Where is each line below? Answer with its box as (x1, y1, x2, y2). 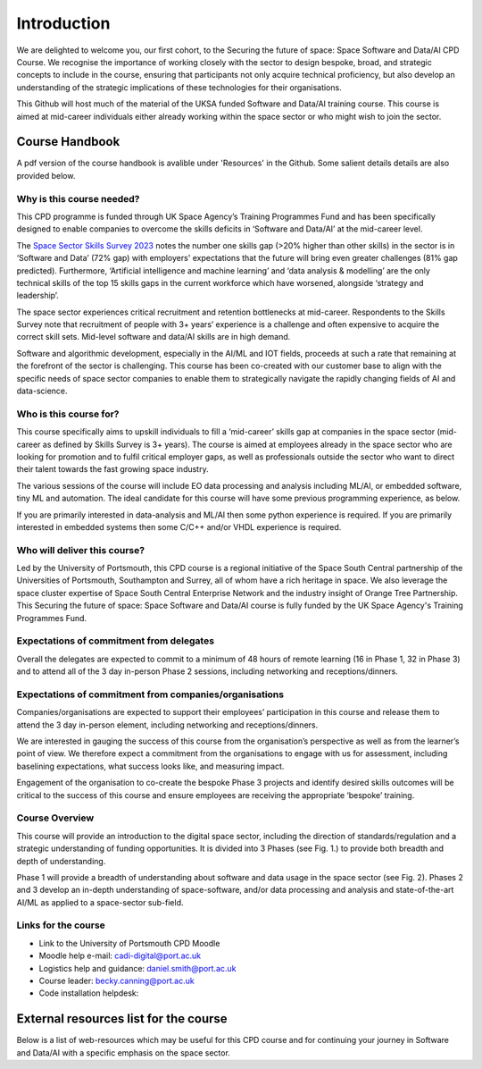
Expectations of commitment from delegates (16, 635, 214, 647)
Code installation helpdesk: (38, 988, 139, 998)
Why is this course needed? (16, 192, 140, 205)
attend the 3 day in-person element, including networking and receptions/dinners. (16, 720, 319, 730)
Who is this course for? (16, 408, 120, 420)
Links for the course (16, 919, 106, 931)
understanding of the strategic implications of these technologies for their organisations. (16, 81, 343, 93)
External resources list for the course (16, 1011, 228, 1027)
